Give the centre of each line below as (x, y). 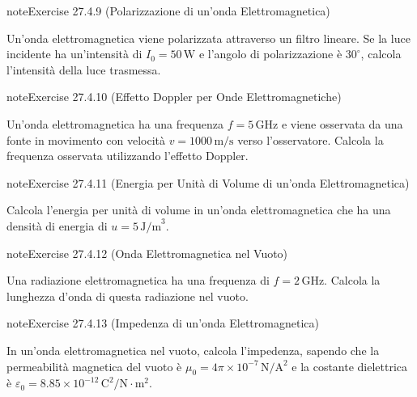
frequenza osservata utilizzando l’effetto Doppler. (128, 156)
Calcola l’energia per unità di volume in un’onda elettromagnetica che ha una (199, 210)
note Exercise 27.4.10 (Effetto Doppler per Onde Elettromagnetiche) (174, 97)
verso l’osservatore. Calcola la (311, 139)
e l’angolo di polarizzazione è (270, 54)
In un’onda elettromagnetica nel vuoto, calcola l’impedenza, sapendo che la (193, 350)
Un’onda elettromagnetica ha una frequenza (115, 123)
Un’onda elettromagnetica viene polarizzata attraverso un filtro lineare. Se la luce (208, 38)
